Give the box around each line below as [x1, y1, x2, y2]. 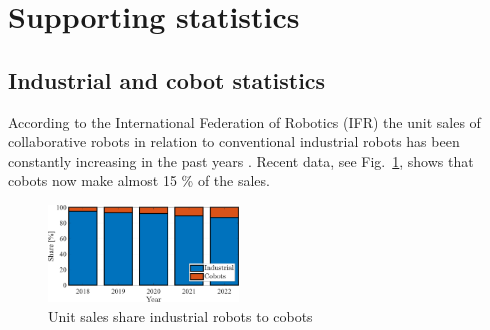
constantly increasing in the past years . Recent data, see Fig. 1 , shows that [8, 150, 474, 171]
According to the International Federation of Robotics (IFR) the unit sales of [8, 111, 481, 132]
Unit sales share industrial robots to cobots [48, 305, 313, 326]
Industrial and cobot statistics [8, 64, 326, 95]
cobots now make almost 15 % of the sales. [8, 170, 270, 191]
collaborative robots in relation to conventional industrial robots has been [8, 131, 460, 152]
